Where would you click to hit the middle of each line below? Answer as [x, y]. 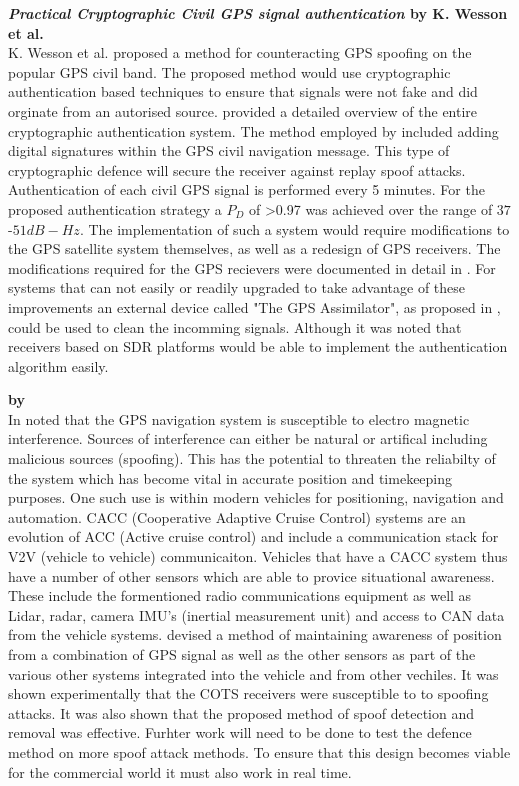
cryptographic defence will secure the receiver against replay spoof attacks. [237, 169]
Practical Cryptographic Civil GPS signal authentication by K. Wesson [258, 13]
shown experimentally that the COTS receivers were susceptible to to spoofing [248, 693]
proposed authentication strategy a [115, 208]
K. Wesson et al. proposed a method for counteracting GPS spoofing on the [240, 52]
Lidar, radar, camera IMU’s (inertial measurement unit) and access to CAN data [256, 614]
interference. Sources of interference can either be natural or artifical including [248, 438]
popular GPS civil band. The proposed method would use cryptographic [229, 71]
